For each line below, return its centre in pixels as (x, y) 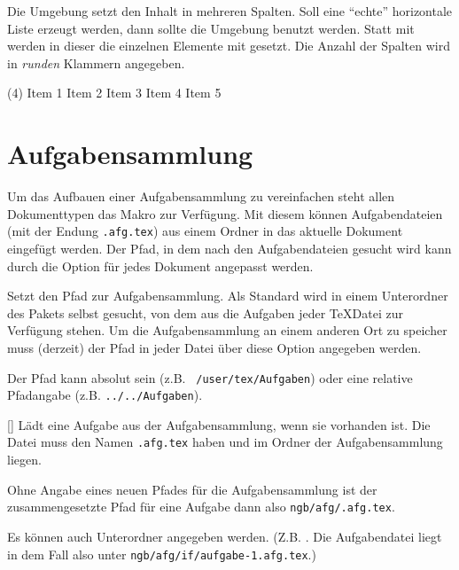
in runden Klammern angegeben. (96, 62)
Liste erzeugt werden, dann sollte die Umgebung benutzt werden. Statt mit (211, 28)
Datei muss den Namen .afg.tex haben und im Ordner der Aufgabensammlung (225, 442)
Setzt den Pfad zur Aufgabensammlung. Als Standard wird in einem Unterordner (228, 296)
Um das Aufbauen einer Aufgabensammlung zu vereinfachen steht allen (201, 196)
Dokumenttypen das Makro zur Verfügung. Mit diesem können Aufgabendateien (225, 213)
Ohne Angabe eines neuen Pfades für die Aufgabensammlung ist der (192, 489)
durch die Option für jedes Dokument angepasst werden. (160, 265)
